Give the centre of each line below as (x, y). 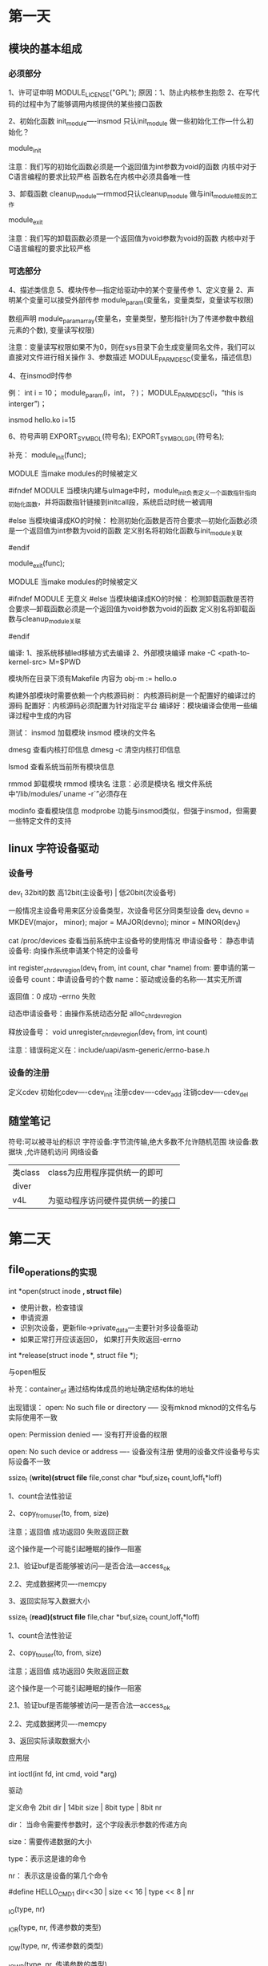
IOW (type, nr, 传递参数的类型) (56, 1947)
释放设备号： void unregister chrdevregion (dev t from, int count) (108, 1033)
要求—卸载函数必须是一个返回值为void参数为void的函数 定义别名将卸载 (132, 609)
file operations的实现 (53, 1271)
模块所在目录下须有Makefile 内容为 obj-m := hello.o (93, 678)
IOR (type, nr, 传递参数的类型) (55, 1928)
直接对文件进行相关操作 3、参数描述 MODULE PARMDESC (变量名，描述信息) (130, 358)
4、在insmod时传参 (40, 375)
